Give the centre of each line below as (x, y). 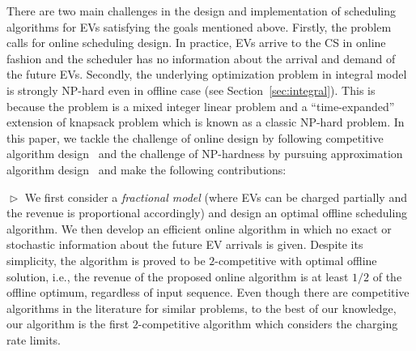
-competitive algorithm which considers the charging (268, 324)
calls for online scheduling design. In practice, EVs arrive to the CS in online (196, 43)
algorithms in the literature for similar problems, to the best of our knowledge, (202, 308)
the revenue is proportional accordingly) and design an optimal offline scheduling (207, 213)
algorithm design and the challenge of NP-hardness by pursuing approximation (205, 154)
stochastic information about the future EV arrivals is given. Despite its (185, 244)
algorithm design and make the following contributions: (146, 169)
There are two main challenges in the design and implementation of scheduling (201, 11)
